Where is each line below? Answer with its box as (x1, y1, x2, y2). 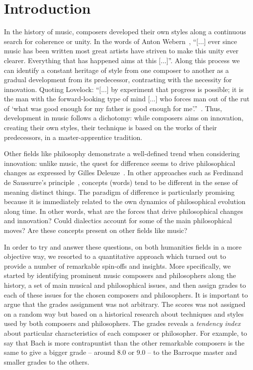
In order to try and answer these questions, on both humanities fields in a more (4, 241, 242, 252)
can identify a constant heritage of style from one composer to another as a (4, 65, 229, 75)
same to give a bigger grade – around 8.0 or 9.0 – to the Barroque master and (4, 347, 237, 357)
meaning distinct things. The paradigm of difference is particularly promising (4, 186, 235, 197)
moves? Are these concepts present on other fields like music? (4, 225, 188, 235)
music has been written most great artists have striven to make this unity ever (4, 46, 239, 56)
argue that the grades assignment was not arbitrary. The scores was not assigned (4, 299, 246, 309)
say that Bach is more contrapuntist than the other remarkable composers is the (4, 337, 245, 347)
